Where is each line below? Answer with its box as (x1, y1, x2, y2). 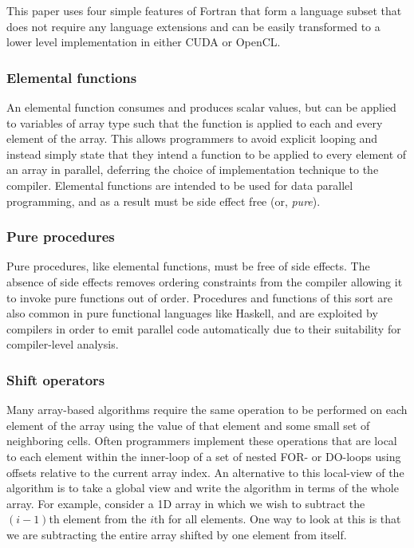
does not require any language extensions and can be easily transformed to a (6, 18, 380, 34)
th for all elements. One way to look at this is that (154, 511, 401, 527)
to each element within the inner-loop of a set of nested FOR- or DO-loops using (6, 447, 401, 464)
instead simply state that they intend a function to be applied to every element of (6, 145, 407, 162)
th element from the (49, 511, 147, 527)
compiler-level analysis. (6, 336, 119, 353)
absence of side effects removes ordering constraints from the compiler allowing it (6, 273, 403, 290)
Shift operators (6, 369, 105, 389)
